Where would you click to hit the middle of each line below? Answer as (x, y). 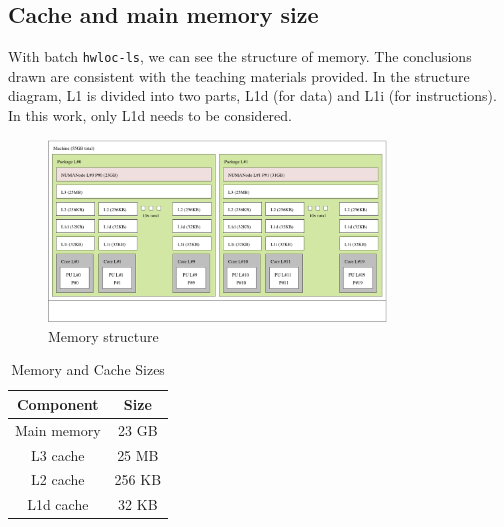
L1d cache (58, 504)
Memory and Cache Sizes (88, 369)
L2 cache (58, 479)
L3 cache (58, 454)
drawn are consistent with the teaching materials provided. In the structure (239, 75)
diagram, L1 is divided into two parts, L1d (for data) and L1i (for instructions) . (252, 95)
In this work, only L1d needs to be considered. (150, 115)
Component (57, 403)
